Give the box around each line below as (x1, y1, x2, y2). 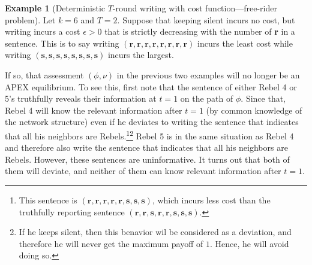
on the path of (180, 92, 233, 105)
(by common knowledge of (206, 103, 302, 116)
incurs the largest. (107, 48, 174, 61)
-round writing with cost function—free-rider (112, 2, 277, 14)
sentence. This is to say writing (5, 36, 119, 49)
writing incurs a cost (5, 25, 80, 38)
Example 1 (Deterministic (5, 2, 106, 14)
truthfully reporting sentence (19, 205, 125, 218)
